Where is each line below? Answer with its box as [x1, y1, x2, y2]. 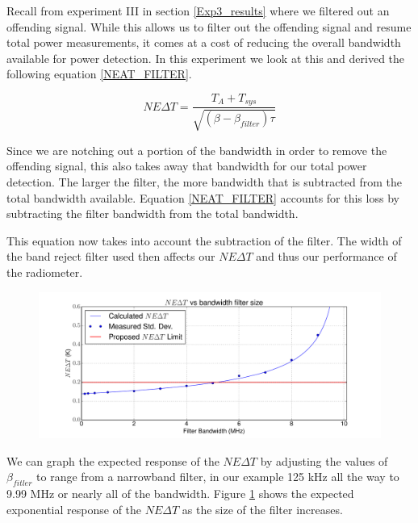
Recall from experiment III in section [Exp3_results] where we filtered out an [6, 2, 390, 19]
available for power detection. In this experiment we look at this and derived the [6, 49, 405, 66]
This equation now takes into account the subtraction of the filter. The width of [6, 232, 402, 249]
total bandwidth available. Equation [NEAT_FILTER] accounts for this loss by [6, 189, 399, 206]
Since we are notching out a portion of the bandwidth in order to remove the [6, 141, 387, 158]
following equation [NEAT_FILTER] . [6, 65, 192, 82]
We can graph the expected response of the [6, 452, 219, 469]
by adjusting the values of [260, 452, 388, 469]
